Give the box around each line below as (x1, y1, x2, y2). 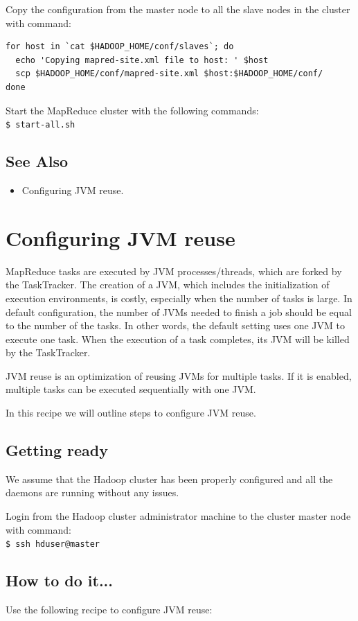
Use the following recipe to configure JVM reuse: (6, 602, 213, 617)
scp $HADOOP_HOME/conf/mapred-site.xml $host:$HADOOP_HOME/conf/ (15, 69, 323, 79)
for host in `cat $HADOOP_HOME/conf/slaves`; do (6, 42, 234, 52)
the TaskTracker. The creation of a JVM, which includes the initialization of (6, 277, 330, 292)
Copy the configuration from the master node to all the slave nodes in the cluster (6, 2, 350, 16)
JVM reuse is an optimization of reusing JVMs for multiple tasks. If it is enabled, (6, 368, 352, 383)
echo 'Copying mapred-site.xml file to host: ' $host (15, 55, 269, 65)
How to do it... (6, 570, 114, 591)
